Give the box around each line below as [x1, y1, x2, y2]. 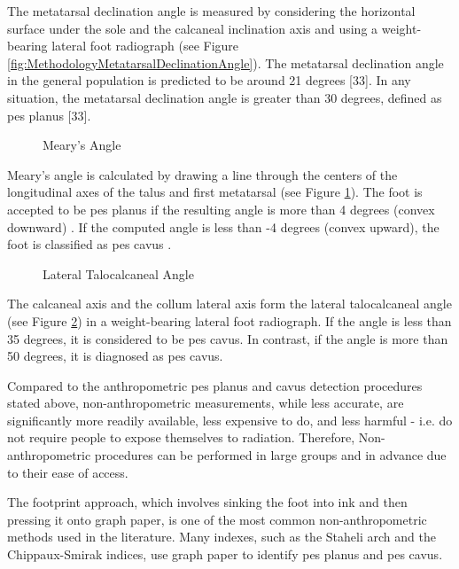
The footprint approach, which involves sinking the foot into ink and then [7, 493, 408, 511]
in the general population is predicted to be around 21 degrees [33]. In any [7, 71, 411, 90]
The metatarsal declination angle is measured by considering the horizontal [7, 2, 416, 19]
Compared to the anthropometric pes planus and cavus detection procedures [7, 376, 423, 394]
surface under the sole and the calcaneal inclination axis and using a [7, 19, 378, 37]
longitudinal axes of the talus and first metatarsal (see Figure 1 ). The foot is [7, 183, 423, 201]
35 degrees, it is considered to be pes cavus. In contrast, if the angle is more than [7, 329, 448, 347]
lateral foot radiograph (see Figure [51, 36, 239, 55]
